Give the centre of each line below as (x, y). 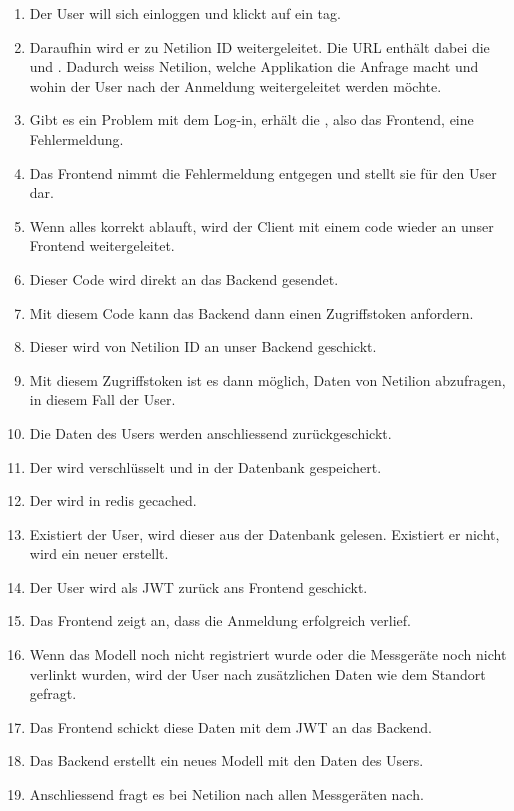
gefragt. (53, 693)
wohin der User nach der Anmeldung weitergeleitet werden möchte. (235, 85)
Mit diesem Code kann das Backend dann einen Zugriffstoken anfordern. (251, 312)
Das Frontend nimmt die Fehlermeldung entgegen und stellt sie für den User (263, 172)
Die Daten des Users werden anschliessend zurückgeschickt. (210, 432)
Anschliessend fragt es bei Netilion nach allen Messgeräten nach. (226, 794)
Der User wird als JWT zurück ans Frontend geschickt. (198, 586)
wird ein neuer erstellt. (99, 553)
